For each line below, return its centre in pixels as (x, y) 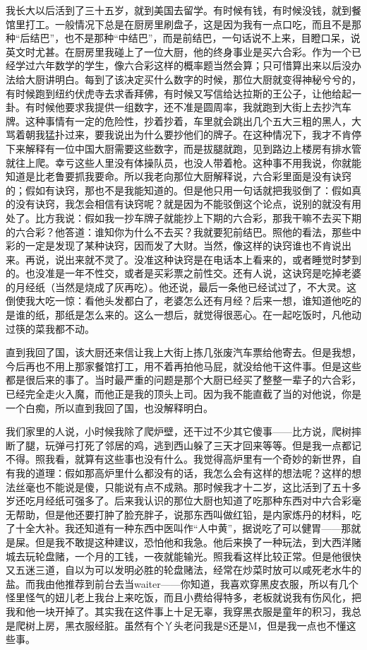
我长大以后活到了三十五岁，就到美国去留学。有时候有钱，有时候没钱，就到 (179, 10)
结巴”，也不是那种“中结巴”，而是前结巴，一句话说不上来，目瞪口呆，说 (195, 38)
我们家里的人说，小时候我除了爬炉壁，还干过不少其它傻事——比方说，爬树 (179, 431)
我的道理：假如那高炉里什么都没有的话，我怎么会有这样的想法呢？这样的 (183, 473)
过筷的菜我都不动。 (50, 328)
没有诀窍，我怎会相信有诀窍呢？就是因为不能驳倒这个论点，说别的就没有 (183, 204)
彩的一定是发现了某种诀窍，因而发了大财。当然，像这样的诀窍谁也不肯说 (174, 246)
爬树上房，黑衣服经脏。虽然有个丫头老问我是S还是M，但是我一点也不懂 (181, 625)
